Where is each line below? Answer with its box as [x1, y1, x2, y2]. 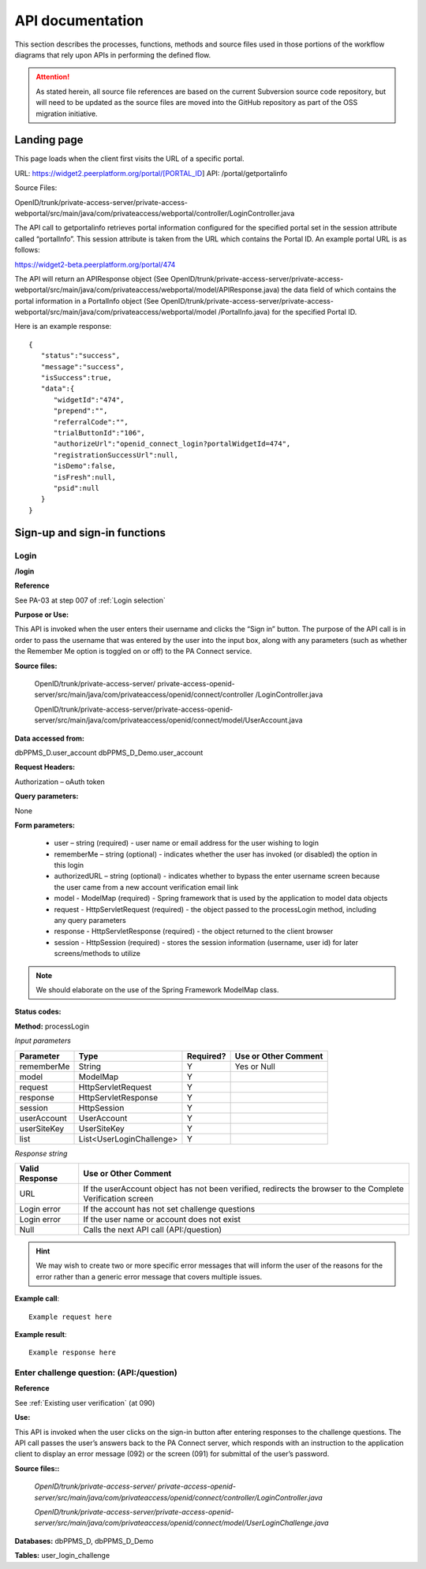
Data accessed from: [14, 734, 84, 743]
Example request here [28, 1312, 112, 1321]
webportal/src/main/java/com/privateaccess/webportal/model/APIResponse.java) [14, 285, 280, 295]
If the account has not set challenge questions [83, 1203, 256, 1214]
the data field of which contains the [281, 285, 397, 295]
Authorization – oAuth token [14, 777, 106, 786]
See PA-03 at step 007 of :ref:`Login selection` [14, 596, 166, 605]
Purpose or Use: [14, 610, 69, 619]
